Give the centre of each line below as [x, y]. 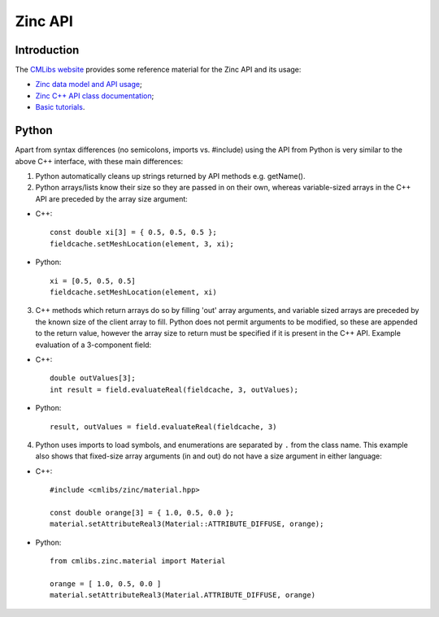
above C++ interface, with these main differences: [99, 161]
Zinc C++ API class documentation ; [95, 96]
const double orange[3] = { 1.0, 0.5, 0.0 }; [142, 513]
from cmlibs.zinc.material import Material [138, 561]
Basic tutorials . [60, 107]
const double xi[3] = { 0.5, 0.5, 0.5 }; [133, 232]
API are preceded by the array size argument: [112, 198]
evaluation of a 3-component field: [93, 345]
